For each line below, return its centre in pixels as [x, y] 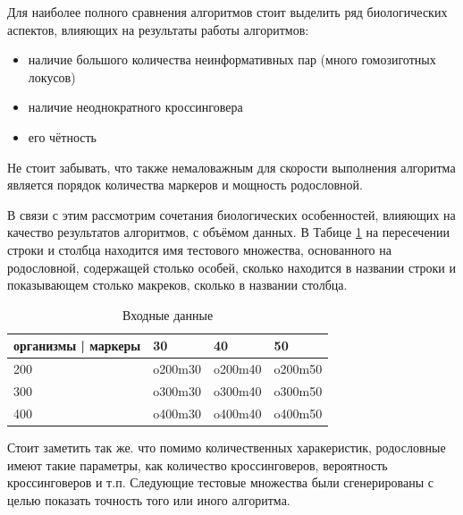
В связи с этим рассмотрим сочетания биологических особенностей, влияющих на [231, 214]
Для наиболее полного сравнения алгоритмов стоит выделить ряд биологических [227, 12]
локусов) [52, 76]
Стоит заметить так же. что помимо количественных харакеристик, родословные [227, 447]
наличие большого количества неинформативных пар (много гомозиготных [232, 59]
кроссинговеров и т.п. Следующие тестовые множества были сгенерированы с [220, 482]
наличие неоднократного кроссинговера [135, 107]
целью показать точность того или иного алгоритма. [149, 499]
